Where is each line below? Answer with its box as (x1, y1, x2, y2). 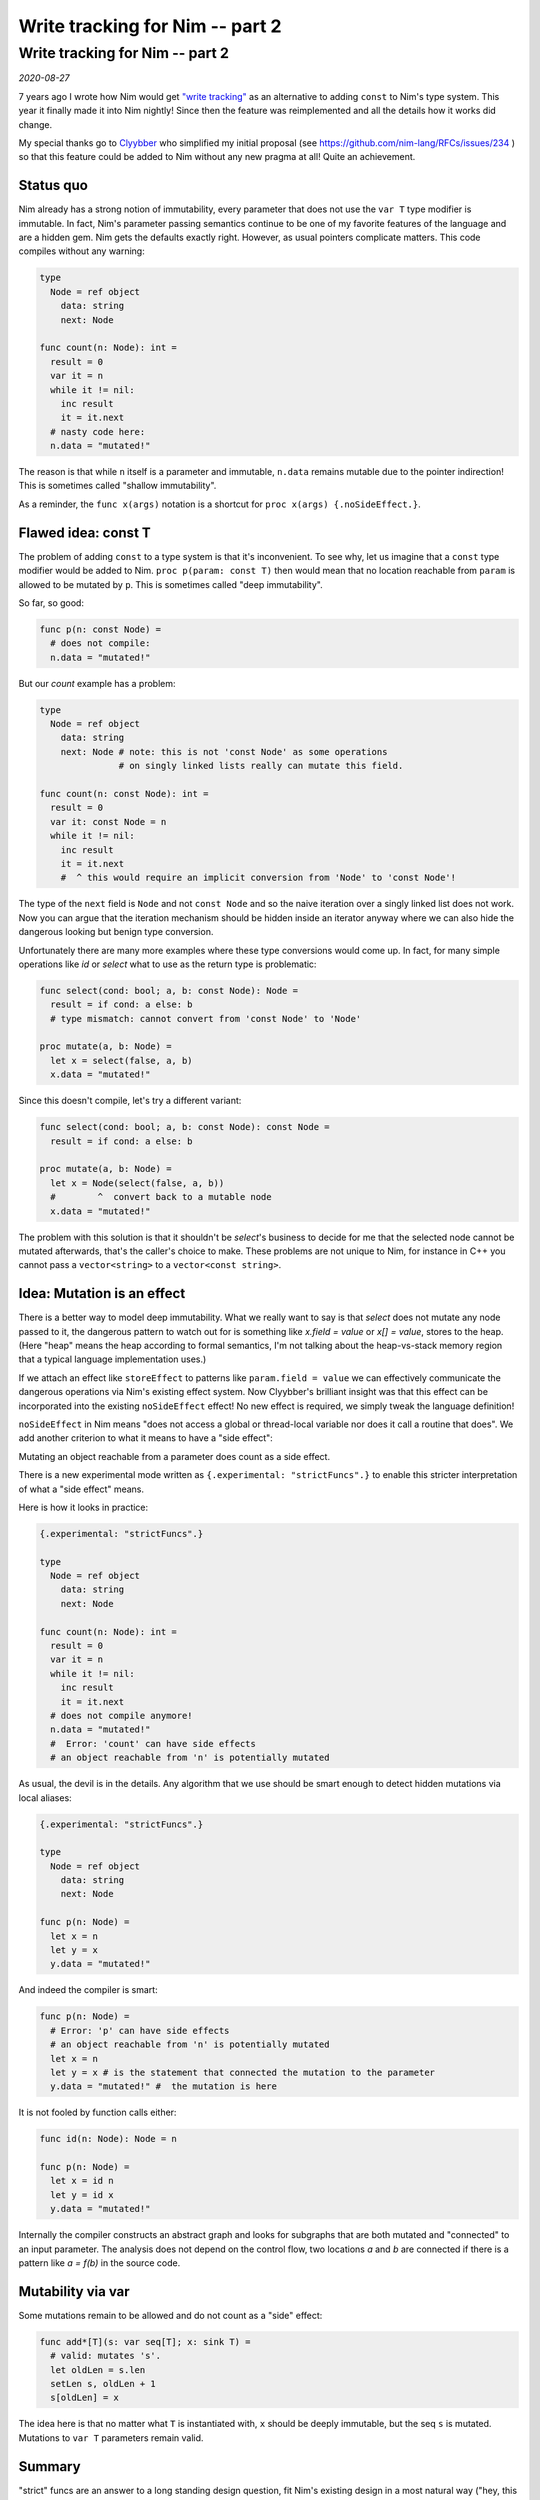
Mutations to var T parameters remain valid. (18, 2431, 204, 2444)
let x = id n (50, 2175, 114, 2187)
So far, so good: (18, 596, 85, 609)
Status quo (18, 177, 89, 194)
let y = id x (50, 2189, 114, 2200)
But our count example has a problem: (18, 677, 176, 689)
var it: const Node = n (50, 816, 167, 827)
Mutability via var (18, 2283, 130, 2300)
